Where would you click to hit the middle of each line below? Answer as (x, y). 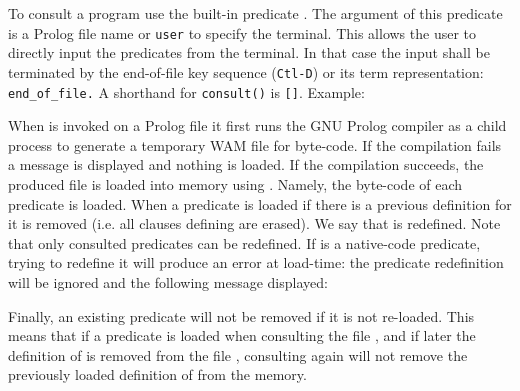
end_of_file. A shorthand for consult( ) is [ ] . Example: (186, 91)
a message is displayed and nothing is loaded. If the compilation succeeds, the (246, 164)
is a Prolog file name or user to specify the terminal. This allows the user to (242, 32)
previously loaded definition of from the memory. (157, 374)
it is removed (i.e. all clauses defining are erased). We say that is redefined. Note (254, 223)
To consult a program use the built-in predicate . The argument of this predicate (255, 13)
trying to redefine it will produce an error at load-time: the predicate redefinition (256, 262)
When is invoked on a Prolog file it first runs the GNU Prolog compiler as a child (257, 125)
